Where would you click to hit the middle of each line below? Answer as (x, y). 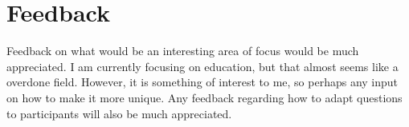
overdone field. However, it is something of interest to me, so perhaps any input (202, 82)
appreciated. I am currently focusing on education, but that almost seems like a (202, 66)
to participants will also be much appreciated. (119, 113)
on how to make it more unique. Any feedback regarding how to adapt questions (204, 97)
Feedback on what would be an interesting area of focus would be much (183, 51)
